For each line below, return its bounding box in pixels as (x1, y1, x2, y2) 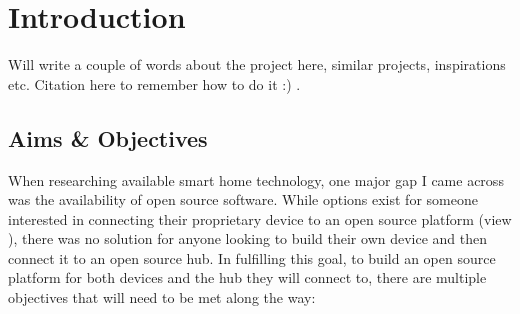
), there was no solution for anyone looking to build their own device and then (8, 228, 488, 249)
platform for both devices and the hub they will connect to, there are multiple (8, 267, 487, 288)
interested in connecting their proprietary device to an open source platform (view (8, 208, 512, 229)
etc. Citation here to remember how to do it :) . (8, 73, 301, 94)
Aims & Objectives (8, 122, 208, 153)
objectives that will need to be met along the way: (8, 287, 316, 308)
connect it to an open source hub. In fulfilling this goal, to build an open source (8, 247, 496, 268)
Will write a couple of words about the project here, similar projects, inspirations (8, 54, 506, 75)
